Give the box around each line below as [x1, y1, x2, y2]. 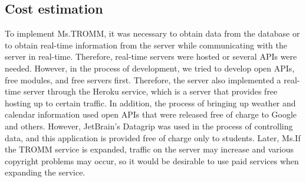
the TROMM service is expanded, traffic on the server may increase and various [5, 143, 294, 155]
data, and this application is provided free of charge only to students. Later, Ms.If [5, 131, 301, 144]
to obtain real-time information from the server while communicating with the [5, 38, 287, 51]
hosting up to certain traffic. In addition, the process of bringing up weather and [5, 96, 296, 109]
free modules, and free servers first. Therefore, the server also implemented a [5, 73, 281, 86]
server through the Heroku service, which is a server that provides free [23, 85, 278, 97]
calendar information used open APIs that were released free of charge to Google [5, 108, 297, 121]
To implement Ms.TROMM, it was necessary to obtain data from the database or [5, 27, 300, 40]
